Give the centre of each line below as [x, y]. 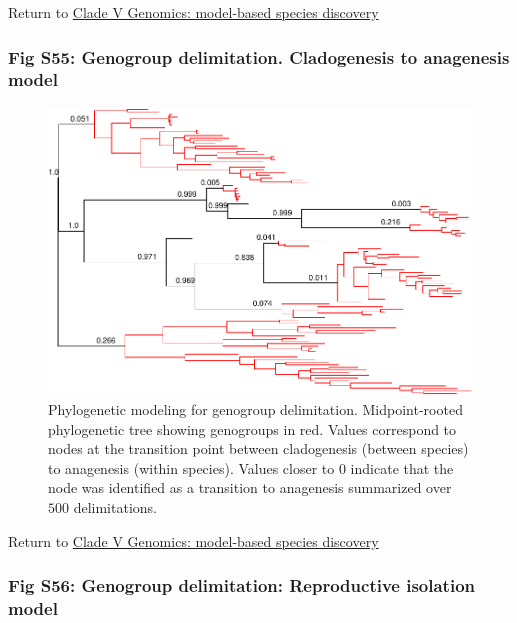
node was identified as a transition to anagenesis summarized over [250, 487]
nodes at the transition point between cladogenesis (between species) [258, 448]
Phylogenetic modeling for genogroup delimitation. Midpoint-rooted [255, 409]
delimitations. [115, 507]
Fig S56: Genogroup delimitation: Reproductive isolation [242, 585]
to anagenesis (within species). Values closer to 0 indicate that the [251, 467]
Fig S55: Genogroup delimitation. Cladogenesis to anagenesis [259, 56]
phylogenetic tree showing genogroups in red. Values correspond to [252, 428]
